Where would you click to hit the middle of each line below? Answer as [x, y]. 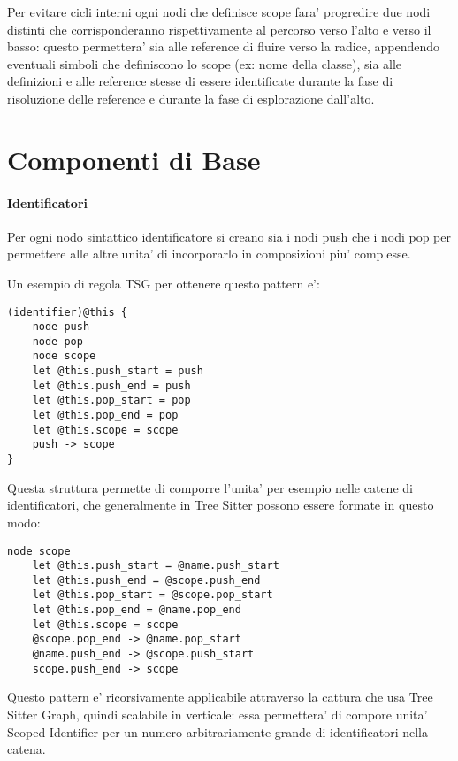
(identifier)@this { [68, 312]
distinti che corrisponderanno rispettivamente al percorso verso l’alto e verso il [219, 29]
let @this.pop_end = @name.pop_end [137, 610]
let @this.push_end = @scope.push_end [146, 580]
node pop [57, 341]
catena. [27, 749]
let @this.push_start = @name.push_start [156, 566]
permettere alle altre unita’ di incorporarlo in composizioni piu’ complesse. [209, 254]
